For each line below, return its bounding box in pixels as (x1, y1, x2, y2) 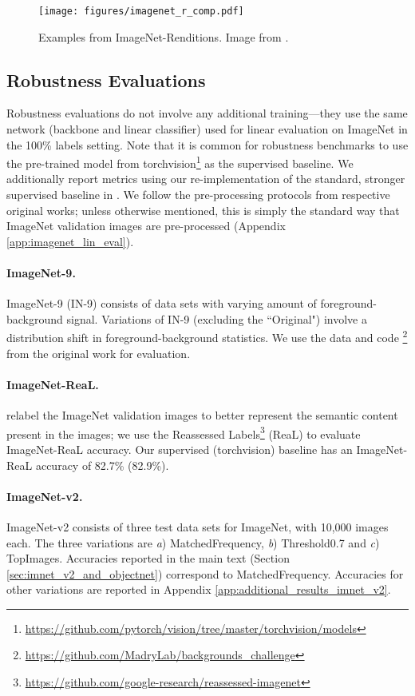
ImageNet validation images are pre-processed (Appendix (6, 217, 286, 234)
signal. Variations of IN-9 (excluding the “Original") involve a (66, 310, 368, 327)
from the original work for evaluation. (6, 344, 191, 361)
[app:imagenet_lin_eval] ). (6, 233, 134, 249)
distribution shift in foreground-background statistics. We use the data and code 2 (6, 327, 408, 346)
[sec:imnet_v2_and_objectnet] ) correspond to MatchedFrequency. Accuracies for (6, 565, 404, 582)
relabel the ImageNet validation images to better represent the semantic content (6, 407, 398, 424)
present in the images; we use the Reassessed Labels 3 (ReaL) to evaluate (6, 423, 361, 442)
